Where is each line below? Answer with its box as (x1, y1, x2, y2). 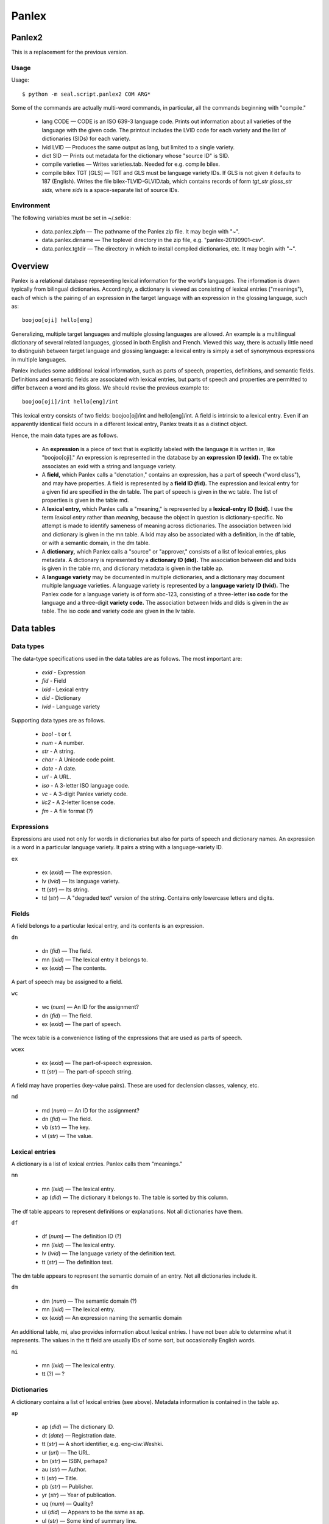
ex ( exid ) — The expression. (41, 869, 113, 876)
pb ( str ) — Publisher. (41, 1483, 94, 1490)
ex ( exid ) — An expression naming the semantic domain (41, 1314, 182, 1322)
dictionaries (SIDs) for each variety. (41, 135, 131, 143)
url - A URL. (41, 773, 71, 780)
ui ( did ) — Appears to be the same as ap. (41, 1509, 145, 1516)
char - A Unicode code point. (41, 756, 115, 763)
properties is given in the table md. (41, 497, 129, 504)
